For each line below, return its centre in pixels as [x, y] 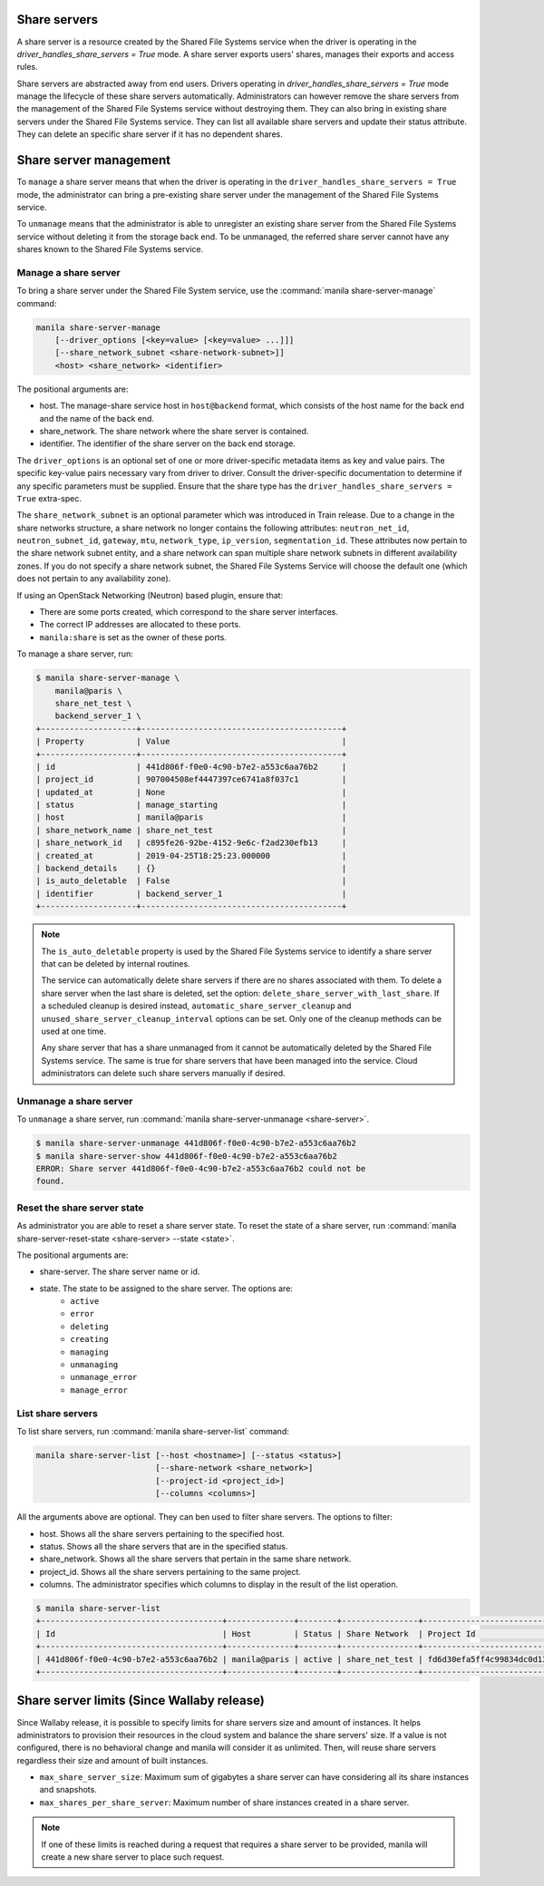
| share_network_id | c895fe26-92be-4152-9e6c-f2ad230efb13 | [191, 843]
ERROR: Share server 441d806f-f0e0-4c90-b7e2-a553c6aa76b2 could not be [201, 1169]
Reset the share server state [80, 1208]
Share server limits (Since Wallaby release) [141, 1701]
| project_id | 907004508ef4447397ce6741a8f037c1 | [191, 779]
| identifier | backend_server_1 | [191, 894]
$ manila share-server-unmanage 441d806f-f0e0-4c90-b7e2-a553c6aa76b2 [196, 1143]
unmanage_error [104, 1377]
